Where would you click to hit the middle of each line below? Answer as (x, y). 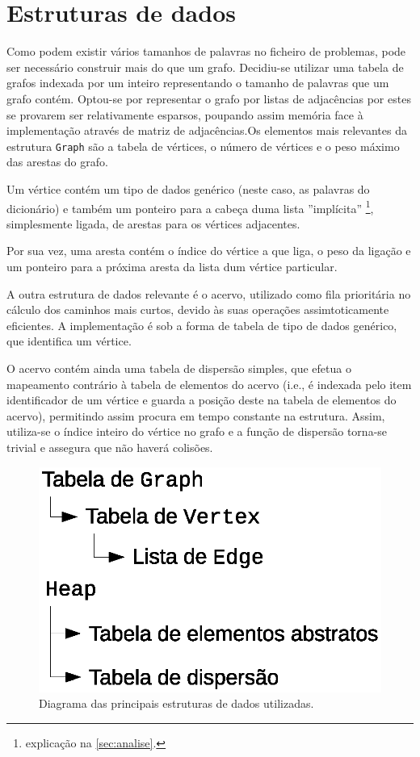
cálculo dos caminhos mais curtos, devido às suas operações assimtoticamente (198, 309)
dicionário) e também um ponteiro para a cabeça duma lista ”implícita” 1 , (190, 207)
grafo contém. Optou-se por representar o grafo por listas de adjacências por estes (209, 98)
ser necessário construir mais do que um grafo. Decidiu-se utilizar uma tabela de (205, 67)
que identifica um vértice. (69, 341)
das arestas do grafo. (57, 162)
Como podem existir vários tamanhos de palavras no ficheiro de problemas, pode (206, 51)
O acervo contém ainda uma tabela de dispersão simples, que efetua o (179, 368)
